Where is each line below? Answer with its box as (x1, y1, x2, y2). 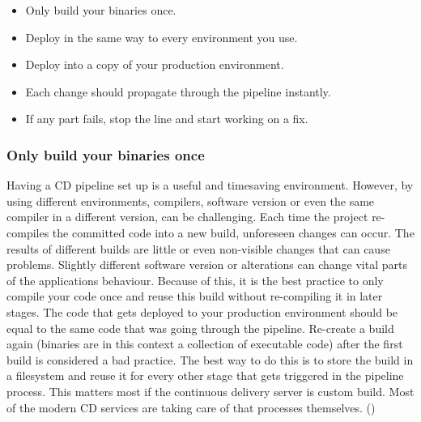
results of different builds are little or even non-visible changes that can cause (6, 240, 390, 257)
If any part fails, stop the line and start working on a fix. (25, 110, 308, 127)
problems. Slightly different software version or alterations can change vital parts (6, 256, 407, 273)
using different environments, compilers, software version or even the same (6, 192, 375, 209)
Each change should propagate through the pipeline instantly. (25, 83, 331, 100)
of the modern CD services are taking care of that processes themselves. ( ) (6, 399, 376, 416)
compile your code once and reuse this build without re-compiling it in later (6, 288, 383, 305)
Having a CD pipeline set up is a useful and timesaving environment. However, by (6, 177, 414, 194)
